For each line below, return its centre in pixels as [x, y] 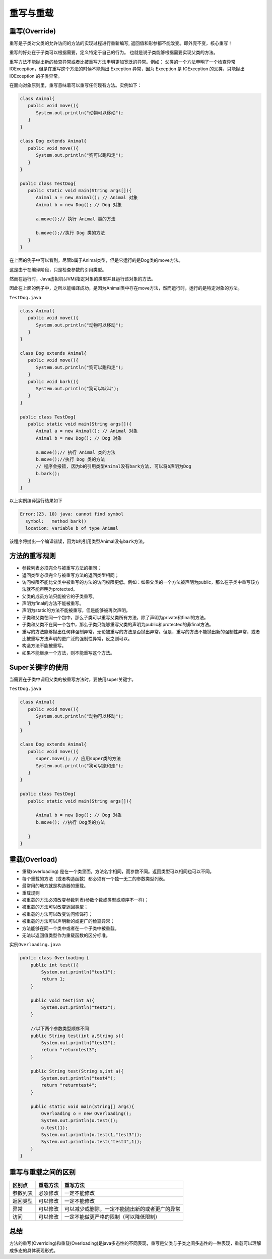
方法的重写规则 [32, 556]
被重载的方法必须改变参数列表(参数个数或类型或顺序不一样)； [85, 900]
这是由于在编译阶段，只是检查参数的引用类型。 [58, 269]
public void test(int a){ [62, 1000]
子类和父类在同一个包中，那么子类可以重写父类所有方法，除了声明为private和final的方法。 [115, 617]
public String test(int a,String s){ [77, 1036]
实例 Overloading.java [35, 945]
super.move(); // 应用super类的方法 [78, 759]
